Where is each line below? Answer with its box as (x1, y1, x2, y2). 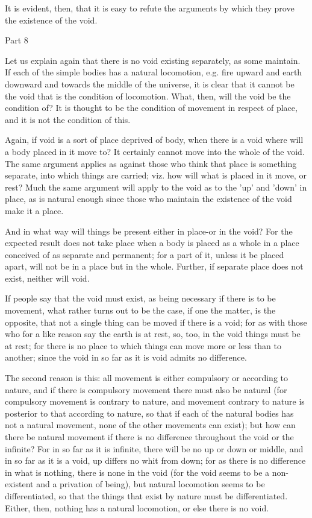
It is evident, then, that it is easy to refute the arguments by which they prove (5, 2, 295, 14)
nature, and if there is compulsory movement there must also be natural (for (5, 383, 287, 396)
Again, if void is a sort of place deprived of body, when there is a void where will (5, 133, 304, 146)
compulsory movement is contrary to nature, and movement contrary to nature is (5, 395, 305, 408)
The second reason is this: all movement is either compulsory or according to (5, 371, 288, 384)
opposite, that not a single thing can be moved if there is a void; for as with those (5, 315, 307, 328)
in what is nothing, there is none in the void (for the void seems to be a (5, 466, 270, 478)
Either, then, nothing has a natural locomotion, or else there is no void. (5, 501, 269, 514)
